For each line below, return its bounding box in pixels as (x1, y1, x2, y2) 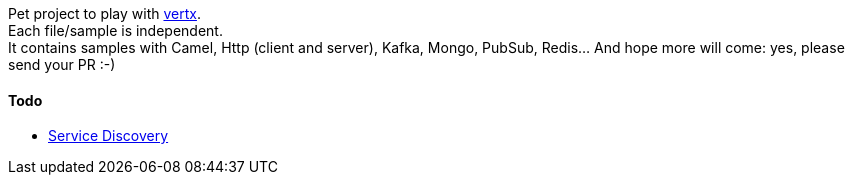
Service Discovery (48, 127, 169, 145)
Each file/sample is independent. (8, 22, 223, 39)
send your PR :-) (8, 56, 116, 73)
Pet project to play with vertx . (8, 5, 201, 22)
